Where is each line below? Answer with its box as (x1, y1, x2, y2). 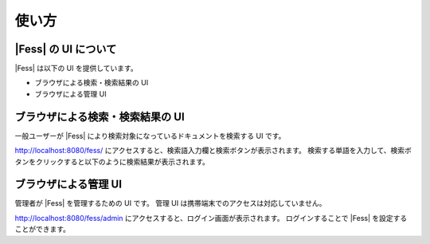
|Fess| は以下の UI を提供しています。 (14, 64, 139, 73)
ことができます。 (14, 224, 71, 234)
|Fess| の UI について (14, 42, 117, 56)
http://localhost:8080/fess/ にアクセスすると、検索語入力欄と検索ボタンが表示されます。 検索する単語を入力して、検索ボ (14, 146, 412, 155)
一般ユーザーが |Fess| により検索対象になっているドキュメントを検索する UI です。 (14, 131, 286, 140)
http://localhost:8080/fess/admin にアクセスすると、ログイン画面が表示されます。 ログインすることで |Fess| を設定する (14, 213, 408, 222)
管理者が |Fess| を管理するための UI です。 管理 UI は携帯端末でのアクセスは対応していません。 (14, 199, 326, 208)
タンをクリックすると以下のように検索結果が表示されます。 (14, 156, 210, 167)
